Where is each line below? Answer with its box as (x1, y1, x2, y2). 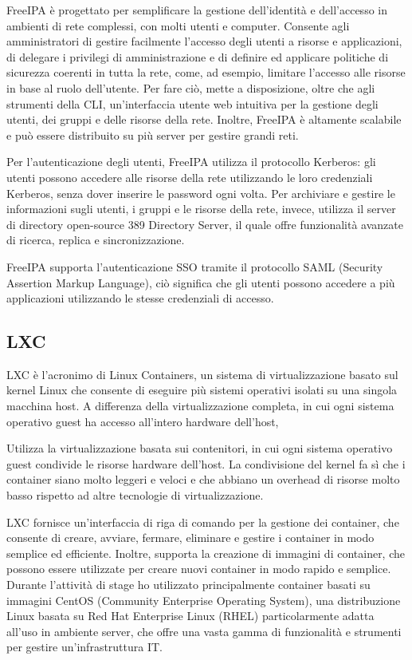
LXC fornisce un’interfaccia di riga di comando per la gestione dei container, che (6, 513, 399, 530)
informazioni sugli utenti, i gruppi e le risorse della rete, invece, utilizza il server (6, 200, 396, 217)
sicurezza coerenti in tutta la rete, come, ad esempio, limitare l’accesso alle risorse (6, 64, 406, 81)
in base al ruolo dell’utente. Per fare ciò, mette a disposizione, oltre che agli (6, 79, 375, 96)
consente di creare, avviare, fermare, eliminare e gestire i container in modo (6, 529, 375, 546)
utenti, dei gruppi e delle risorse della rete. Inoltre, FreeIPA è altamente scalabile (6, 111, 402, 128)
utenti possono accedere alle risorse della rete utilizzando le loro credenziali (6, 168, 373, 185)
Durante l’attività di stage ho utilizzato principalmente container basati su (6, 576, 371, 593)
